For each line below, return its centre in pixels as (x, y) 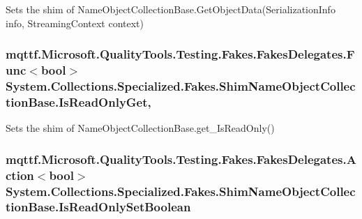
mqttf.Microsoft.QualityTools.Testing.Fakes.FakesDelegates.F (180, 54)
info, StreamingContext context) (75, 23)
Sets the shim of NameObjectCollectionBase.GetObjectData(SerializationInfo (171, 9)
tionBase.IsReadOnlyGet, (78, 101)
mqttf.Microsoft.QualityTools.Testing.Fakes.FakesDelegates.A (181, 159)
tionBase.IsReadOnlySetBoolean (98, 207)
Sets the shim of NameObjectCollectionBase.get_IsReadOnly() (140, 128)
